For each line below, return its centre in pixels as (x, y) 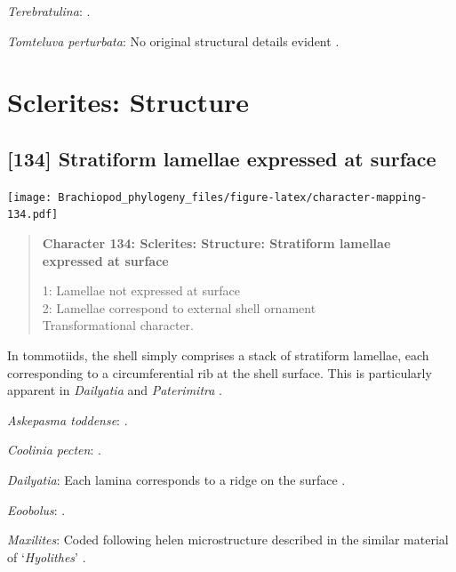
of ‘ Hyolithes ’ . (47, 556)
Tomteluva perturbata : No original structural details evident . (173, 40)
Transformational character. (118, 325)
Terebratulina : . (49, 11)
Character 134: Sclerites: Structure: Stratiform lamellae (216, 243)
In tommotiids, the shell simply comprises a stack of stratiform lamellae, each (218, 355)
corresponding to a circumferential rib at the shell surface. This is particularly (220, 372)
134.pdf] (33, 215)
